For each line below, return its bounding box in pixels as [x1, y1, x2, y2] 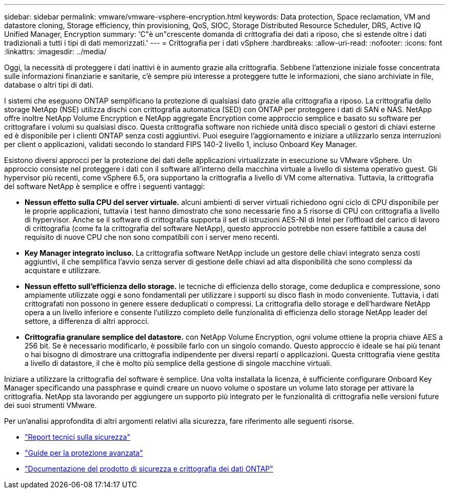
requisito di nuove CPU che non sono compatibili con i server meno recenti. [25, 233, 279, 241]
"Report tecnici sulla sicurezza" [25, 433, 131, 441]
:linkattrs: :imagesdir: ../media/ [4, 47, 107, 56]
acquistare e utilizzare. [25, 266, 101, 275]
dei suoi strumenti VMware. [4, 401, 97, 409]
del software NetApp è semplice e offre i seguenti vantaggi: [4, 182, 205, 191]
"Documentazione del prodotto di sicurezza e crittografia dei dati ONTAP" [25, 464, 274, 473]
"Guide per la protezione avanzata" [25, 448, 143, 457]
